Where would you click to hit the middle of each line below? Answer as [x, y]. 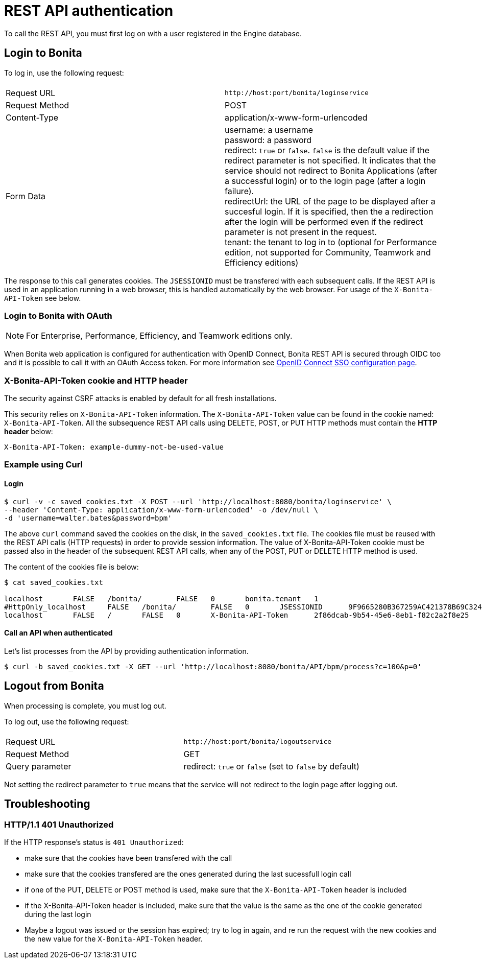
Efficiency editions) [262, 262]
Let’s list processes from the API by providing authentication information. [126, 651]
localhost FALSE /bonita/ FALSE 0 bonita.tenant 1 [161, 598]
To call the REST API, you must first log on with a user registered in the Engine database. [153, 33]
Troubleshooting [47, 804]
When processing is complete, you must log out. [85, 706]
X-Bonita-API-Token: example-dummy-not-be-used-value [114, 447]
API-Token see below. [43, 298]
